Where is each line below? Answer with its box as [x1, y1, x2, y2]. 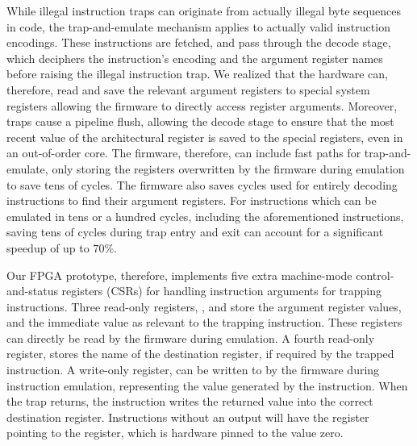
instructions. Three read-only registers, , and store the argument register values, [6, 298, 402, 315]
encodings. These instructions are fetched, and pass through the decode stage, [6, 34, 391, 51]
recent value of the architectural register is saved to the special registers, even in [6, 128, 403, 145]
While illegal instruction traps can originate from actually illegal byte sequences [6, 2, 401, 19]
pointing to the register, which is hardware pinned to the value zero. [6, 424, 344, 441]
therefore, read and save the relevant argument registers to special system [6, 81, 370, 98]
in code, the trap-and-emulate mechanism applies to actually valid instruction [6, 18, 390, 35]
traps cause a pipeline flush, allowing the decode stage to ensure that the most [6, 113, 394, 130]
